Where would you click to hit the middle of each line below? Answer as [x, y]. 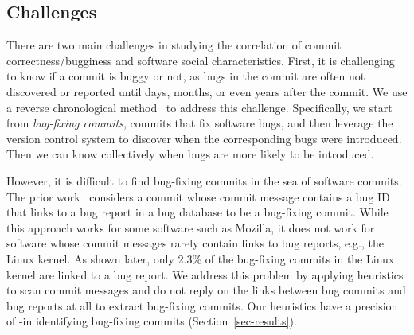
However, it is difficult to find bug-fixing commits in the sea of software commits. [204, 180]
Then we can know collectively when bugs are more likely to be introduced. [190, 154]
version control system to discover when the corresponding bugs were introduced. [204, 138]
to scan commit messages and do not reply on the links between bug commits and [206, 290]
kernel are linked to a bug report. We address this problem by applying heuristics [205, 274]
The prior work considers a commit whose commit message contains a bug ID [198, 196]
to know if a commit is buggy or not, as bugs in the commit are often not [186, 76]
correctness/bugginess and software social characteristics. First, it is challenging [201, 60]
